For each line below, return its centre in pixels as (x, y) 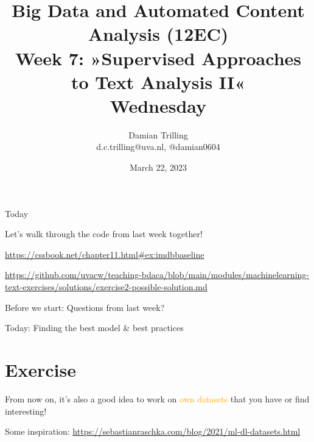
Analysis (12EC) (158, 34)
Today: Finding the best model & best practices (94, 328)
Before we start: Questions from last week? (85, 307)
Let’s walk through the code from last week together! (104, 234)
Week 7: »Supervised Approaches (158, 58)
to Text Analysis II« (158, 81)
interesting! (26, 411)
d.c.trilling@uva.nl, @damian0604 (158, 147)
